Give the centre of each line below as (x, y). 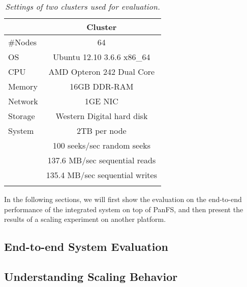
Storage (22, 116)
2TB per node (102, 131)
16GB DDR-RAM (102, 86)
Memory (23, 86)
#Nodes (23, 42)
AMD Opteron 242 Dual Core (102, 71)
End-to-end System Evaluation (86, 247)
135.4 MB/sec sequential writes (101, 175)
